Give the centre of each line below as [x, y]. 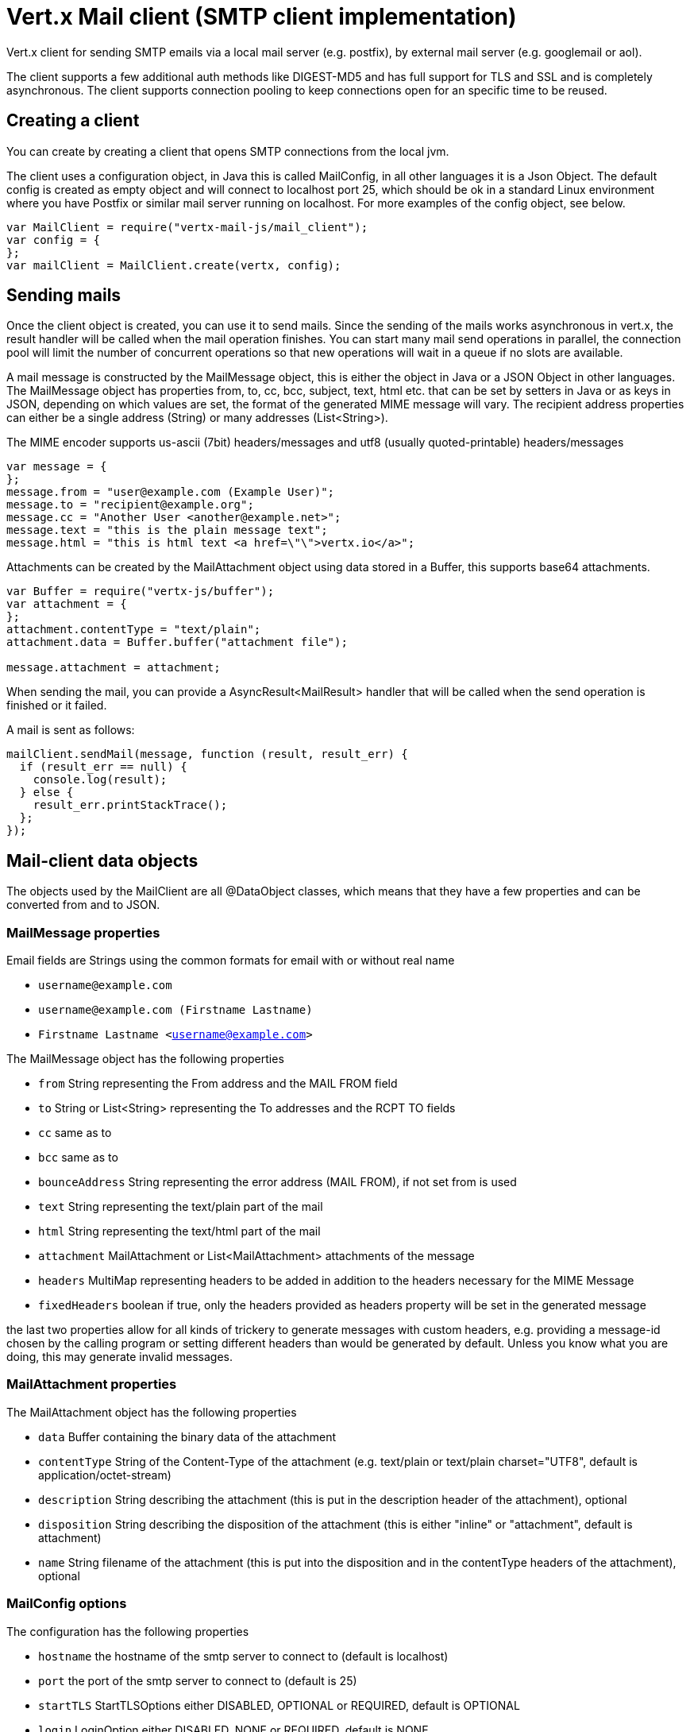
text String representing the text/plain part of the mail [181, 1207]
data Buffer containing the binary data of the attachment [187, 1436]
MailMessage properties [83, 932]
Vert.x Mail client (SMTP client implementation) [262, 17]
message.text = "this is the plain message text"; [167, 530]
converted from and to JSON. [83, 905]
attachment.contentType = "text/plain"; [134, 630]
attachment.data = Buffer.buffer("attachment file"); [177, 642]
